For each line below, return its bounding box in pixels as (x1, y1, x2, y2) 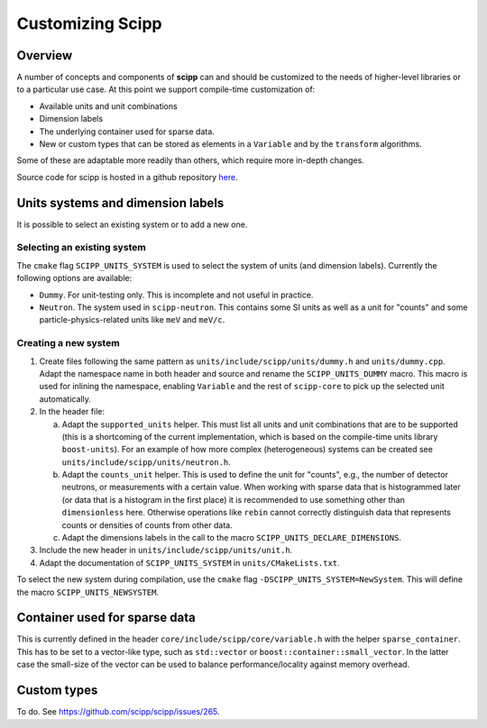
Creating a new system (16, 337, 121, 350)
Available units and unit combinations (39, 100, 178, 112)
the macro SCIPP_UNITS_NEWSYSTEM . (16, 587, 160, 597)
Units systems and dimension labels (16, 195, 225, 211)
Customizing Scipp (16, 14, 162, 33)
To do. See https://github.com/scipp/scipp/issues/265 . (16, 706, 220, 717)
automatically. (39, 393, 92, 405)
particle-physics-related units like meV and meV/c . (39, 314, 225, 325)
